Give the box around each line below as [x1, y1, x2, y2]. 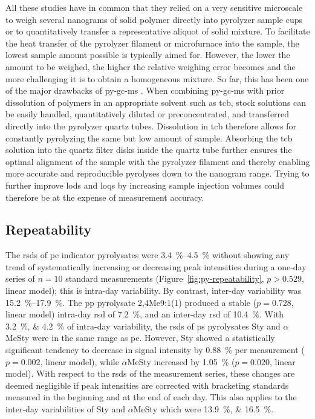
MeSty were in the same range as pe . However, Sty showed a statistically [5, 331, 275, 344]
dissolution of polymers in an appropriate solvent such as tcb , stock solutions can [5, 96, 307, 108]
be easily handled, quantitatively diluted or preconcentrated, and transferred [5, 108, 290, 120]
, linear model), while [40, 355, 119, 368]
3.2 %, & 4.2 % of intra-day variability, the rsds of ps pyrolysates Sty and [5, 319, 281, 332]
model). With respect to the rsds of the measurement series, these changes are [5, 367, 295, 380]
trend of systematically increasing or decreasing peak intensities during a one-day [5, 260, 307, 273]
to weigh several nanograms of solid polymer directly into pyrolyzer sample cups [5, 13, 302, 25]
